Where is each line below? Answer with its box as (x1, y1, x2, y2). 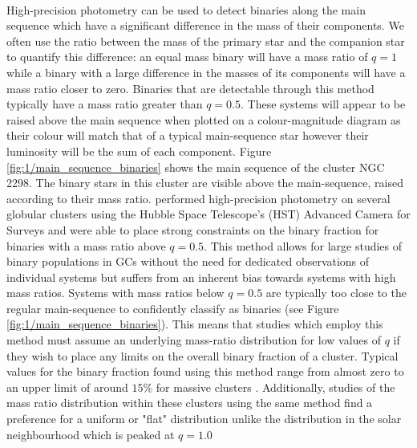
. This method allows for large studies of (204, 237, 403, 254)
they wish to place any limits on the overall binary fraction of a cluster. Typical (6, 347, 399, 364)
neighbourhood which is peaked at (6, 426, 175, 442)
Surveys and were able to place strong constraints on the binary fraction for (6, 221, 379, 238)
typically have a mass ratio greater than (6, 96, 203, 112)
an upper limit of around (6, 378, 128, 395)
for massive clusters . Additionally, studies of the (156, 378, 395, 395)
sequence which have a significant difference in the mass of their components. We (6, 17, 404, 34)
